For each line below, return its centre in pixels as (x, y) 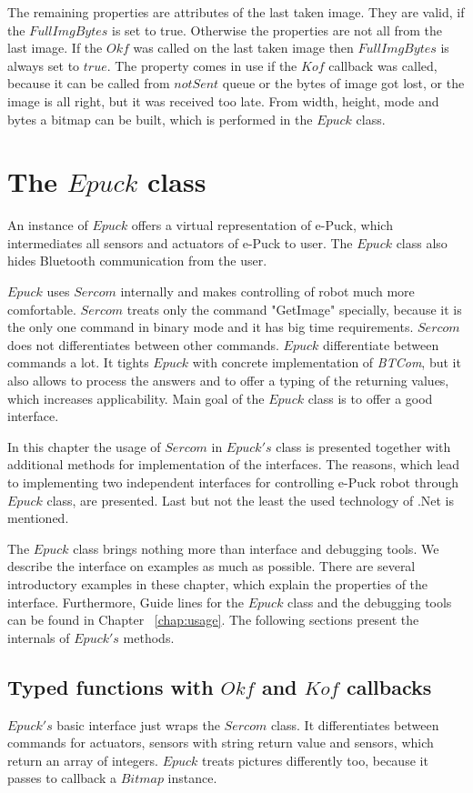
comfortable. (42, 309)
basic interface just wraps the (138, 724)
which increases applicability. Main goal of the (136, 398)
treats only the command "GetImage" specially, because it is (294, 309)
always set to (44, 65)
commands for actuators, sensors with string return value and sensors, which (221, 743)
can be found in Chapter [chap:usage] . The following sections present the (213, 620)
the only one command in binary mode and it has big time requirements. (211, 327)
